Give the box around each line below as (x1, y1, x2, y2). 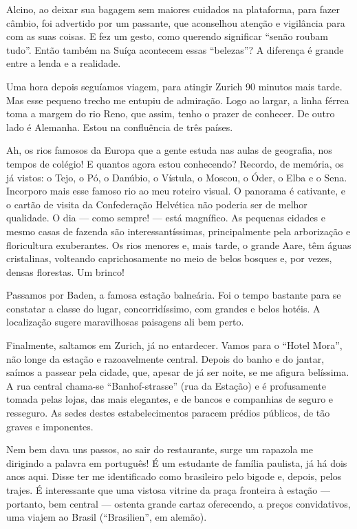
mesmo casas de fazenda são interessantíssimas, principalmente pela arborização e (6, 223, 351, 238)
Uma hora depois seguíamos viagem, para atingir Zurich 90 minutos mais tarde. (6, 79, 343, 93)
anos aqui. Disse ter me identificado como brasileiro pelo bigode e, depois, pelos (6, 469, 342, 483)
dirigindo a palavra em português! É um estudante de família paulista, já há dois (6, 455, 347, 470)
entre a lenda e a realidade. (6, 56, 121, 70)
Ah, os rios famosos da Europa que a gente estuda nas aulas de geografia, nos (6, 143, 332, 157)
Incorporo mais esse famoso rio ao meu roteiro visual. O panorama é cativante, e (6, 183, 345, 198)
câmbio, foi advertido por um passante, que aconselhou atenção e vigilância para (6, 15, 345, 30)
